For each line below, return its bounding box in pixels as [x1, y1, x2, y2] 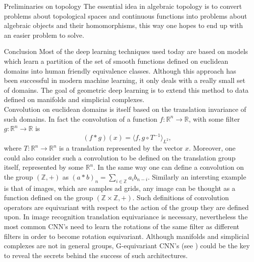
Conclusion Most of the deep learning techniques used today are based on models [4, 46, 248, 56]
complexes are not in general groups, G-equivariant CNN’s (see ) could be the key [4, 240, 250, 251]
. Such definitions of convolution [132, 192, 229, 203]
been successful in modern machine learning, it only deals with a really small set [4, 75, 246, 85]
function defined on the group [4, 192, 93, 203]
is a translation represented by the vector [59, 143, 183, 153]
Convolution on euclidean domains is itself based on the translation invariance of [4, 104, 246, 114]
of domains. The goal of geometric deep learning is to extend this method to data [4, 84, 249, 95]
